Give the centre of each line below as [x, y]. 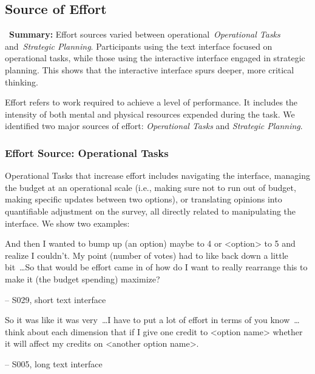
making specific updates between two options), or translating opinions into [144, 199]
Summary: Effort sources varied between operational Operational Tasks [145, 34]
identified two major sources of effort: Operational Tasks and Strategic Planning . [154, 126]
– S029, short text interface [56, 299]
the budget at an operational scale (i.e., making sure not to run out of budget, [151, 187]
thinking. [22, 82]
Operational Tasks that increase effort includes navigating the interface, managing [157, 175]
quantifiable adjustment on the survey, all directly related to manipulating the [151, 211]
